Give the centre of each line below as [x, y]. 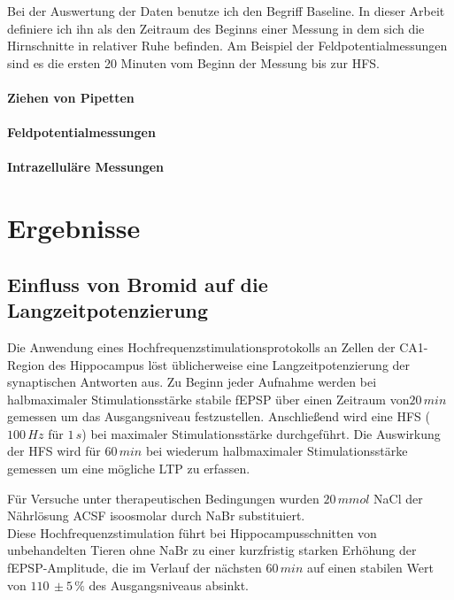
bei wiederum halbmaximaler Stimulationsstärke [277, 451]
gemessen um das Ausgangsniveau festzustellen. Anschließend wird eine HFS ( [219, 416]
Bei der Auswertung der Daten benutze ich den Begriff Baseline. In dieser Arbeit [226, 11]
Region [26, 364]
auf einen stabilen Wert [370, 568]
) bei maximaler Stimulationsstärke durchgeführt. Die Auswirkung [261, 433]
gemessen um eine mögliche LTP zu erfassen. [129, 469]
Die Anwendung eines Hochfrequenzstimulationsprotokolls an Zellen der [201, 346]
